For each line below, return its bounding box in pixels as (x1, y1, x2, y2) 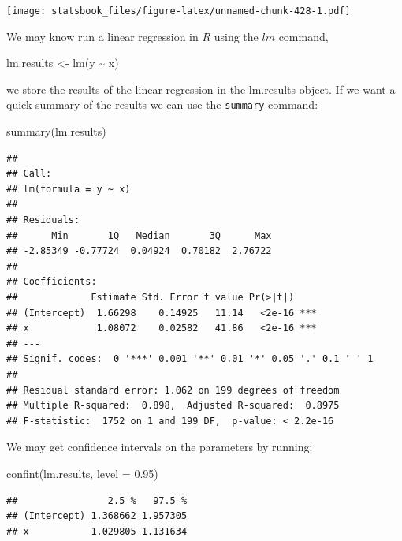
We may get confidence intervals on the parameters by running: (6, 438, 313, 455)
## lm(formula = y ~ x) (6, 183, 131, 195)
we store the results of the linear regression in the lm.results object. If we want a (6, 80, 396, 97)
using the (214, 28, 259, 44)
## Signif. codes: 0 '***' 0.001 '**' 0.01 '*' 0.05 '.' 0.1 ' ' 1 (6, 353, 374, 365)
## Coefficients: (6, 276, 97, 288)
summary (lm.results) (6, 123, 106, 140)
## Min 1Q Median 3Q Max (6, 229, 272, 241)
